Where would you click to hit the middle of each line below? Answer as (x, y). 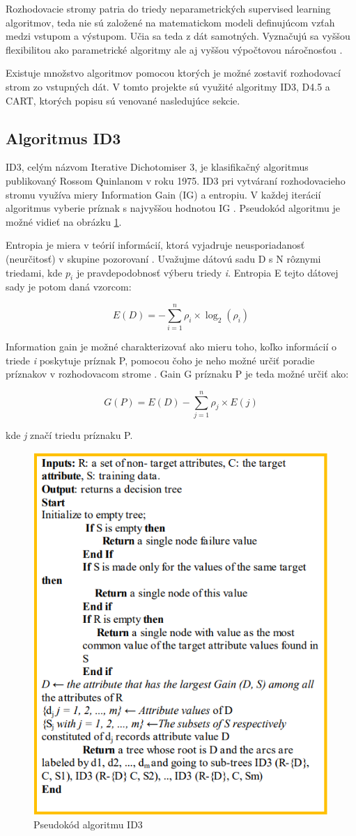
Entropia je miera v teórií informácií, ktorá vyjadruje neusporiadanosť (155, 245)
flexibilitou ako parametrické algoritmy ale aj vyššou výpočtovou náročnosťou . (174, 49)
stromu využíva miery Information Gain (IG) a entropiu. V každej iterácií (163, 194)
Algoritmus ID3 (63, 138)
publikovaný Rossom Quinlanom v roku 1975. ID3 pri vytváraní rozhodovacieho (176, 180)
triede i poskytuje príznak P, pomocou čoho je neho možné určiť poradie (160, 360)
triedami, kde (34, 272)
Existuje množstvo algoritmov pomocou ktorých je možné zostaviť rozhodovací (173, 73)
